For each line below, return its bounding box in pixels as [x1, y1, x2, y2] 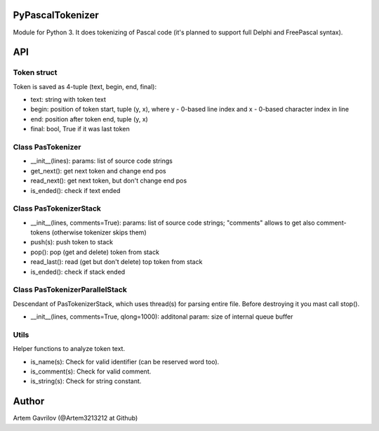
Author [13, 395, 45, 407]
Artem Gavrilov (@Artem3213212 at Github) [13, 414, 138, 423]
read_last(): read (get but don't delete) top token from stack [30, 258, 203, 266]
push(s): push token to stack [30, 238, 114, 246]
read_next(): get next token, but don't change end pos [30, 176, 187, 185]
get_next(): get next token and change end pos [30, 166, 166, 175]
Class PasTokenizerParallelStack [13, 285, 128, 295]
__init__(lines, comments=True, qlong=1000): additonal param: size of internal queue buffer [30, 312, 293, 321]
